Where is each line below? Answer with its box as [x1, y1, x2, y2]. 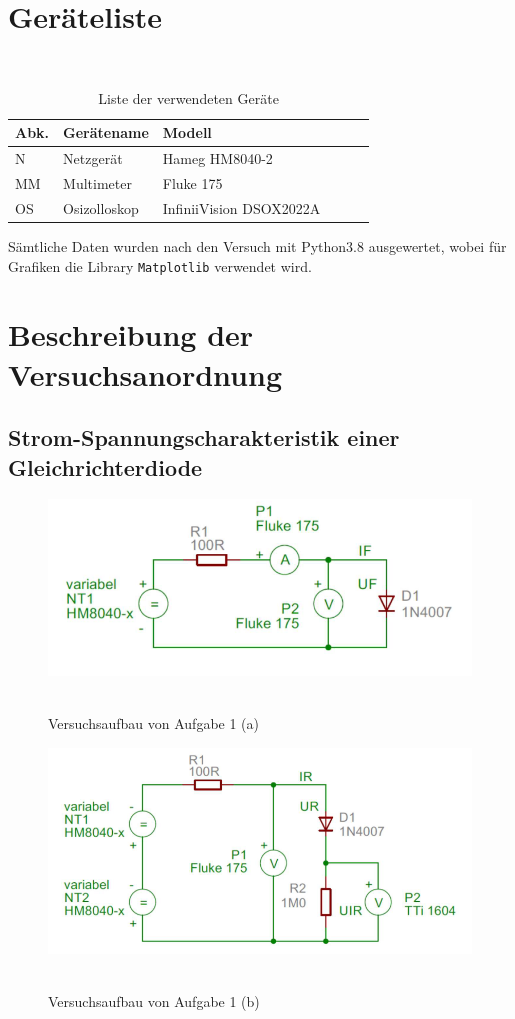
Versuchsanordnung [8, 353, 282, 394]
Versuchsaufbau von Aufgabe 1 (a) [48, 712, 259, 733]
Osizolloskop [63, 197, 139, 218]
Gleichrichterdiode [8, 451, 203, 482]
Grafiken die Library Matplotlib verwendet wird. [8, 255, 312, 276]
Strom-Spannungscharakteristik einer [8, 422, 400, 453]
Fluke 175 [162, 173, 223, 193]
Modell [162, 122, 212, 143]
